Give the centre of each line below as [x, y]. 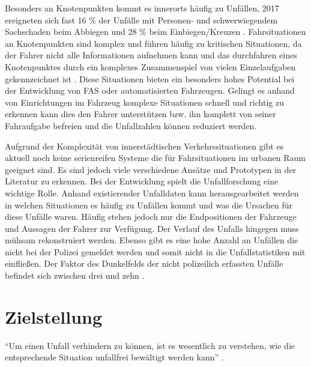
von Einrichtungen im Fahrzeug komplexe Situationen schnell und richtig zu [144, 102]
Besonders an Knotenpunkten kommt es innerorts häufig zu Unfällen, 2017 [142, 8]
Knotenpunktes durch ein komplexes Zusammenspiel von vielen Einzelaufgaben [150, 66]
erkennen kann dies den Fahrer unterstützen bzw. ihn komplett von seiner [140, 114]
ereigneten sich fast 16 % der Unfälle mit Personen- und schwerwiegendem [141, 20]
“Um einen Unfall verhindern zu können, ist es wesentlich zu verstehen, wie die [150, 345]
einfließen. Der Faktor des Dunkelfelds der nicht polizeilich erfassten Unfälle [144, 263]
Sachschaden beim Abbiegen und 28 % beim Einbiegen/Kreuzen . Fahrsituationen [155, 32]
